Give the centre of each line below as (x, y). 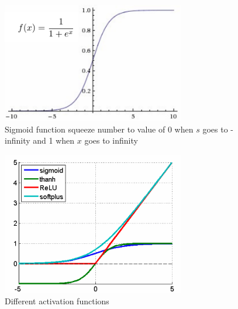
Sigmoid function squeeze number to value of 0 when (99, 129)
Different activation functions (57, 301)
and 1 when (54, 140)
